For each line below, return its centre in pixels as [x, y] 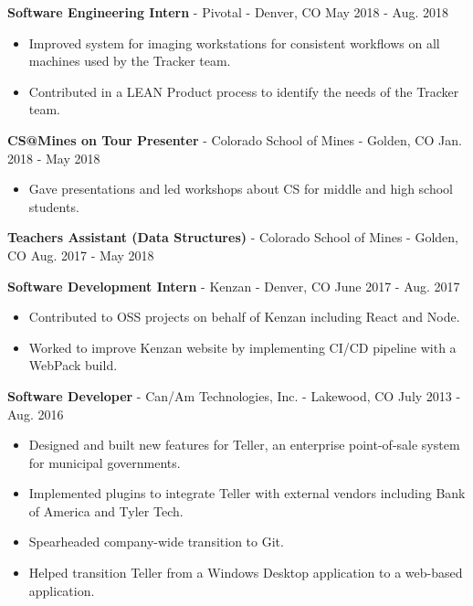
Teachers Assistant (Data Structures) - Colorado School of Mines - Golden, [233, 237]
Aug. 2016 [36, 414]
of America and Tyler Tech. [106, 510]
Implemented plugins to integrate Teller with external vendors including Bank [247, 493]
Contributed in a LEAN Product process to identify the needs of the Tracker [244, 91]
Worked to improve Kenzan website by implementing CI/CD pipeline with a [242, 347]
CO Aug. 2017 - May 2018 [81, 255]
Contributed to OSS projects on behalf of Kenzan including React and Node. [244, 317]
